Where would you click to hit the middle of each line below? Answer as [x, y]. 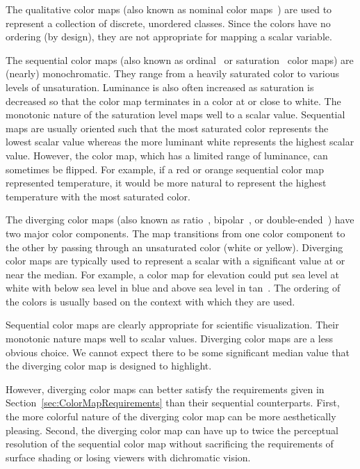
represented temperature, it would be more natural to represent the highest [166, 183]
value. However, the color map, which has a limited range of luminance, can [167, 155]
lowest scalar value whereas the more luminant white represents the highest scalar [180, 142]
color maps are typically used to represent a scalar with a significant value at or [175, 261]
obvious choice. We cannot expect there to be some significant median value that [178, 352]
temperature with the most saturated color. [98, 196]
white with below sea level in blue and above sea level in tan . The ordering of [173, 288]
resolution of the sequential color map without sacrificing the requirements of [170, 444]
